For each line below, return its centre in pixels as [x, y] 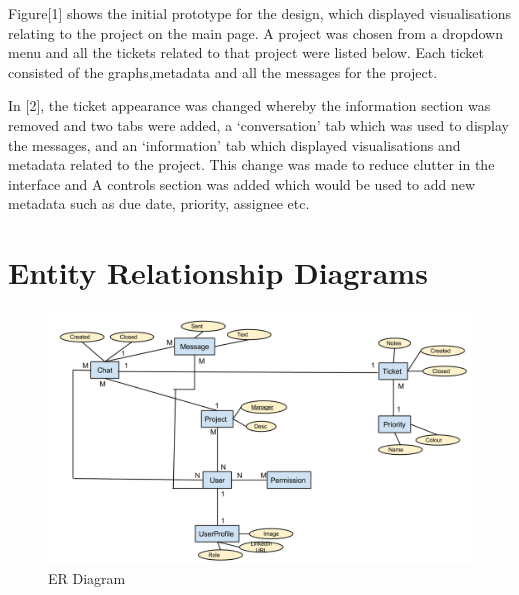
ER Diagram [87, 578]
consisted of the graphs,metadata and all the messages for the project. [223, 71]
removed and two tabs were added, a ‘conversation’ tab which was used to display [258, 124]
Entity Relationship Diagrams [218, 272]
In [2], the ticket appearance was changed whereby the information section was [249, 105]
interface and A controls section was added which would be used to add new [242, 183]
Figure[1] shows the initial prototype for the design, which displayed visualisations [259, 13]
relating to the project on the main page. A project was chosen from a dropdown [256, 32]
